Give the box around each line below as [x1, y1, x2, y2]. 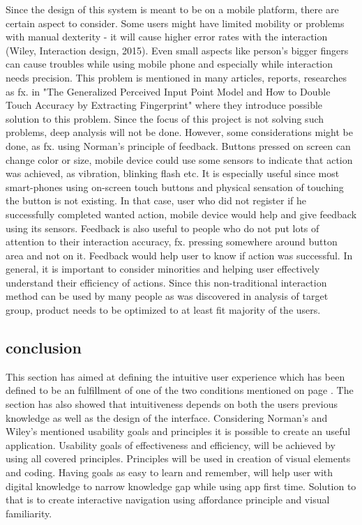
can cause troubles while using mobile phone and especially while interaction [6, 56, 333, 71]
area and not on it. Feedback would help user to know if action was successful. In [6, 248, 353, 262]
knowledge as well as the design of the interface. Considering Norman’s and [6, 410, 328, 425]
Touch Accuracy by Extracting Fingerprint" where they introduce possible [6, 98, 323, 112]
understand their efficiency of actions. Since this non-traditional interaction [6, 275, 327, 289]
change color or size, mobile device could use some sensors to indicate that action [6, 152, 353, 167]
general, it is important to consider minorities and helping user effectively [6, 261, 320, 276]
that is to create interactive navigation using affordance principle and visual [6, 492, 330, 507]
